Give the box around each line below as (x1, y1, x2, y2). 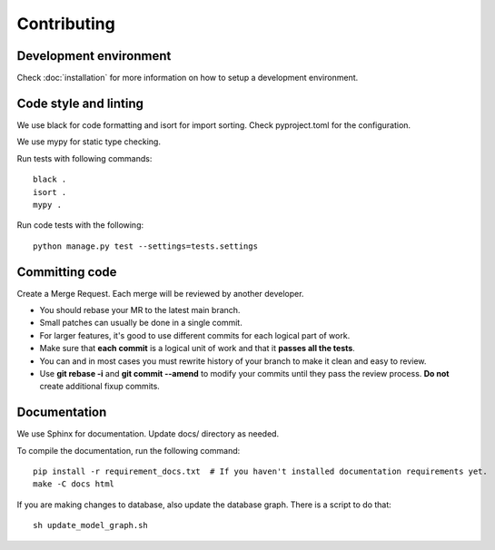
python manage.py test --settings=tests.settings (33, 241, 259, 251)
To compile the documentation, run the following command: (16, 445, 241, 456)
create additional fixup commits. (39, 381, 161, 392)
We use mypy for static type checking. (16, 136, 161, 147)
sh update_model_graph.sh (33, 520, 149, 531)
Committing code (16, 264, 117, 280)
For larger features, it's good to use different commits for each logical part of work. (39, 329, 351, 340)
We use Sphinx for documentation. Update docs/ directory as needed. (16, 428, 280, 439)
